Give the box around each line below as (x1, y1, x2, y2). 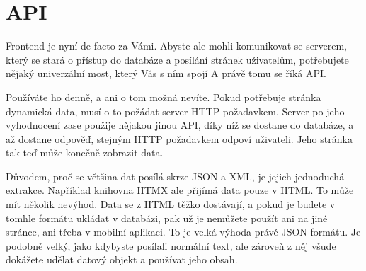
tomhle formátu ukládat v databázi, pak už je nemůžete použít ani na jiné (6, 210, 328, 225)
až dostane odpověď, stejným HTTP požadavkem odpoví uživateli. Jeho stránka (6, 131, 353, 146)
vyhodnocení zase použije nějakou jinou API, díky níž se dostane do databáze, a (6, 117, 354, 132)
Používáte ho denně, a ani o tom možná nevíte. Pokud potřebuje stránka (6, 89, 321, 104)
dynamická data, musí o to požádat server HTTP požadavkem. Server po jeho (6, 103, 345, 118)
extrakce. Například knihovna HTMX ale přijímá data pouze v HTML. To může (6, 183, 354, 197)
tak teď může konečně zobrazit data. (6, 145, 164, 160)
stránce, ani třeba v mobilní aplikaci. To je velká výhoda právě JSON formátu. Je (6, 224, 361, 239)
